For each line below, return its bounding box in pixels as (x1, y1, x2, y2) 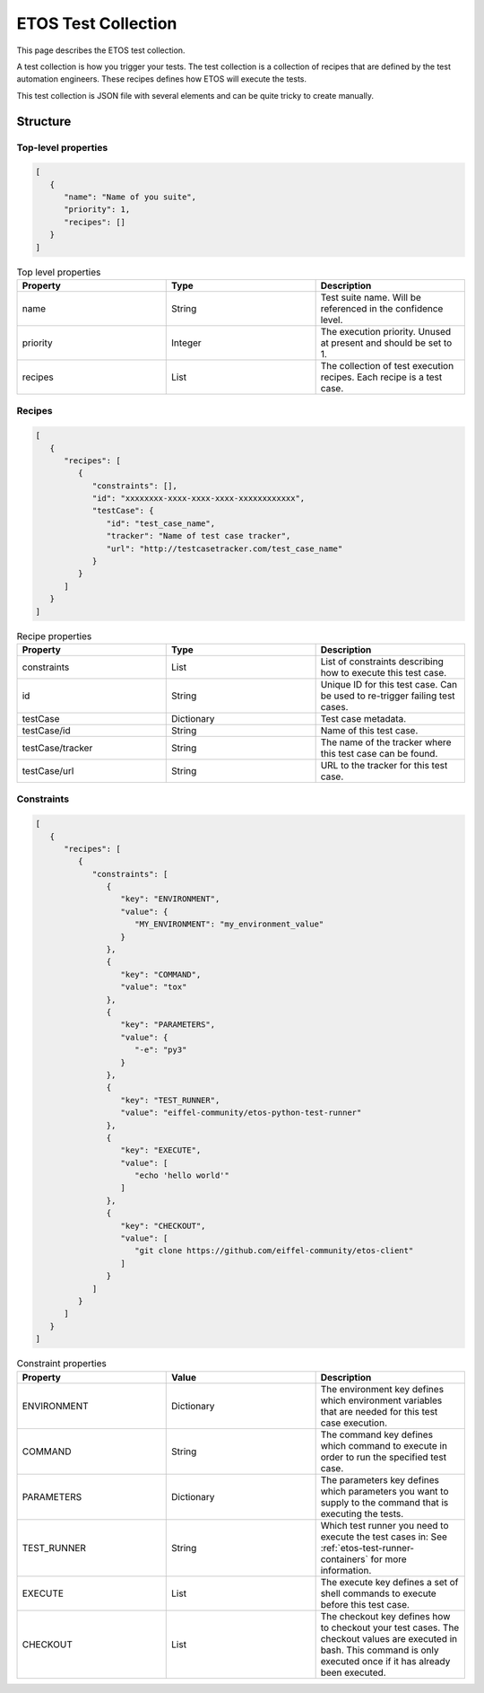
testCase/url (22, 764, 74, 776)
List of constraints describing (320, 655, 444, 668)
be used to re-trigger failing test (320, 689, 456, 702)
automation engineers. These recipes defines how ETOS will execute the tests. (16, 74, 307, 84)
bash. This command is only (320, 1644, 439, 1656)
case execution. (320, 1417, 387, 1429)
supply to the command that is (320, 1496, 449, 1508)
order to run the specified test (320, 1451, 447, 1463)
